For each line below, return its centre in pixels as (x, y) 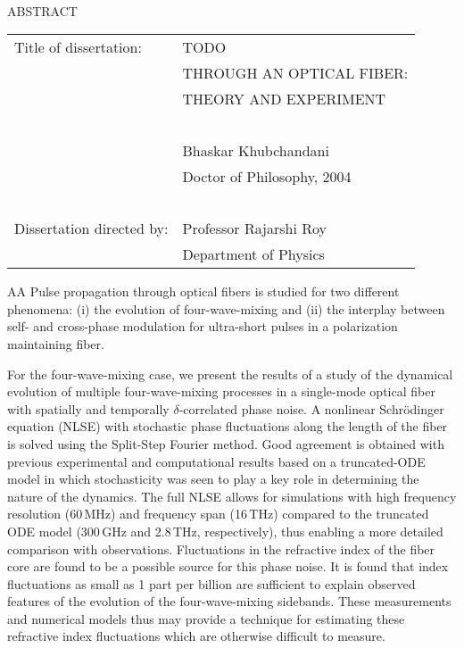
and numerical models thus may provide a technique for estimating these (206, 618)
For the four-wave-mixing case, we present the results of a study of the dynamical (230, 374)
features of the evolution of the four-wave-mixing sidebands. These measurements (229, 601)
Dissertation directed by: (91, 228)
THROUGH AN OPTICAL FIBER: (295, 73)
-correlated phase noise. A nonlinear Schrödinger (311, 408)
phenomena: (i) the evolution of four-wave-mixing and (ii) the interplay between (226, 308)
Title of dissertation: (78, 47)
